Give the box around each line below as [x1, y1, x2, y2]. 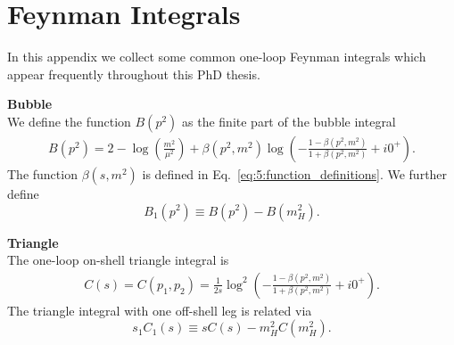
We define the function [7, 111, 131, 130]
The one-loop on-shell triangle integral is [7, 251, 229, 269]
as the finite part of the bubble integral [182, 111, 396, 130]
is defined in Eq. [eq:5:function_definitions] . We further [142, 164, 448, 183]
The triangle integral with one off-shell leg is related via [7, 300, 312, 319]
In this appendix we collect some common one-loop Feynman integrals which [7, 47, 426, 66]
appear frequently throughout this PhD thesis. [7, 64, 260, 83]
